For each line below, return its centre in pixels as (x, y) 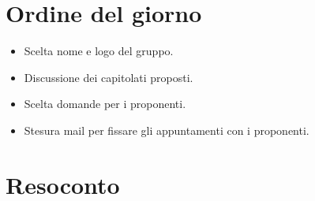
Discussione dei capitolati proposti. (109, 77)
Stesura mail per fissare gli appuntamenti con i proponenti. (167, 130)
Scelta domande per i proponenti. (105, 104)
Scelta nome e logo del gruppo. (99, 51)
